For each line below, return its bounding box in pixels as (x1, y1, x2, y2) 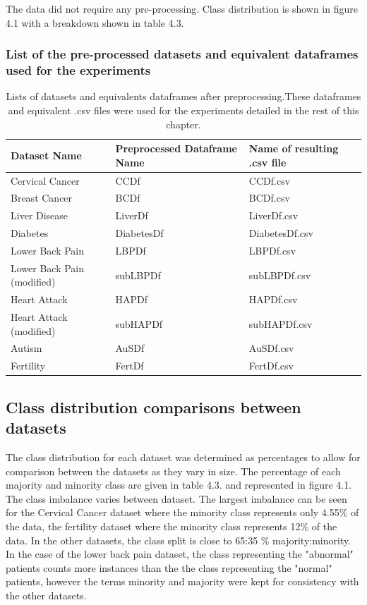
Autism (11, 341, 42, 355)
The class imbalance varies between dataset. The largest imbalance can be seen (6, 491, 347, 506)
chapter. (166, 116, 201, 131)
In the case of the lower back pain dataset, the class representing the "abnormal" (6, 546, 354, 561)
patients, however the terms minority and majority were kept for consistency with (6, 574, 359, 589)
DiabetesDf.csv (248, 226, 313, 240)
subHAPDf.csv (248, 316, 313, 331)
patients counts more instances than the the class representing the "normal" (6, 560, 332, 575)
